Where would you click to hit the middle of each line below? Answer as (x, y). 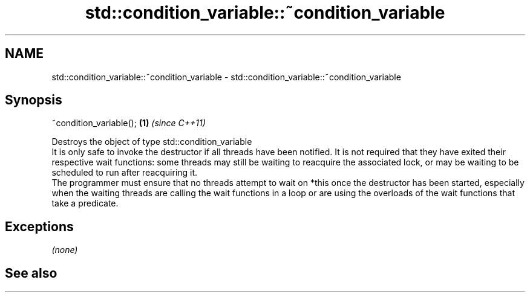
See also (31, 273)
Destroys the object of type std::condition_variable (152, 142)
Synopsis (34, 100)
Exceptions (39, 226)
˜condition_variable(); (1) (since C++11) (129, 123)
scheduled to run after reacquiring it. (125, 173)
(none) (65, 250)
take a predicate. (85, 203)
